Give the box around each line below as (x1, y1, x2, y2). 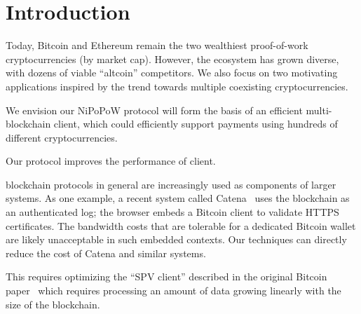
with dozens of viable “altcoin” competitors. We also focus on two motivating (6, 65, 338, 80)
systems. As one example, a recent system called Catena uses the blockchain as (6, 191, 350, 205)
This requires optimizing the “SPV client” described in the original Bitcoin (6, 269, 327, 284)
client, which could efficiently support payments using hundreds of (53, 116, 338, 131)
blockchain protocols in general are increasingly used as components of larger (6, 177, 336, 191)
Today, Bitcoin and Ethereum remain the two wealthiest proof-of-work (6, 38, 308, 53)
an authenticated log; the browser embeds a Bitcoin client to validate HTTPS (6, 205, 339, 219)
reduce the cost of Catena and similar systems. (6, 245, 206, 260)
